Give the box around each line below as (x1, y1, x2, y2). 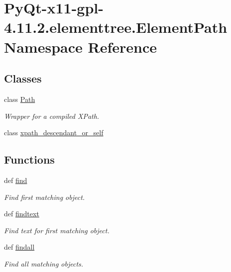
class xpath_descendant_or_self (4, 127, 104, 138)
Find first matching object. (4, 191, 85, 202)
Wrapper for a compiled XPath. (4, 110, 100, 121)
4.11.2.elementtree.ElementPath (4, 17, 228, 37)
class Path (4, 93, 35, 104)
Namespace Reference (4, 36, 157, 57)
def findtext (4, 208, 39, 219)
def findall (4, 242, 35, 252)
